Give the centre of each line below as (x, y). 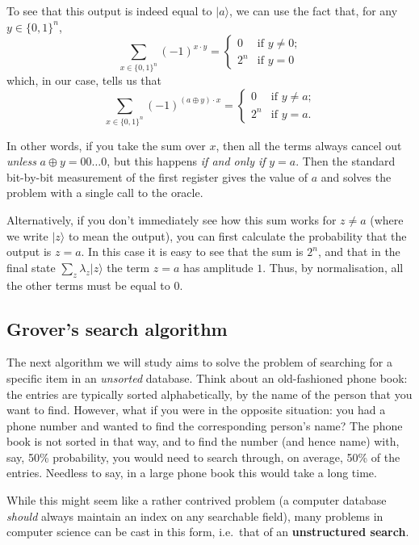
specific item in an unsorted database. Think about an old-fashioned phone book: (207, 377)
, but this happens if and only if (186, 161)
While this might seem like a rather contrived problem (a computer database (197, 500)
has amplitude (218, 267)
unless (21, 161)
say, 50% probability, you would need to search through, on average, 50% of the (203, 457)
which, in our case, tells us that (84, 80)
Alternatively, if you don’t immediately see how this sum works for (172, 219)
